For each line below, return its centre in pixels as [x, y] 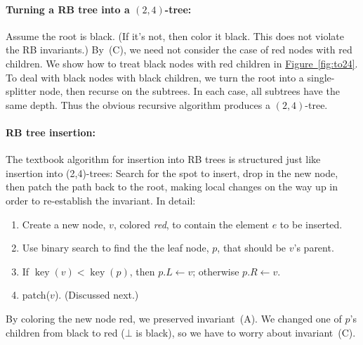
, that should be [252, 248]
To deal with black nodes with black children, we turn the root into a [155, 77]
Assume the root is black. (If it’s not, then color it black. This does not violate [175, 35]
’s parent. [314, 248]
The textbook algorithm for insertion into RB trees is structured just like [163, 159]
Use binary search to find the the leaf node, [115, 248]
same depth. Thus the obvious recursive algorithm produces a [138, 104]
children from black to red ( [65, 332]
